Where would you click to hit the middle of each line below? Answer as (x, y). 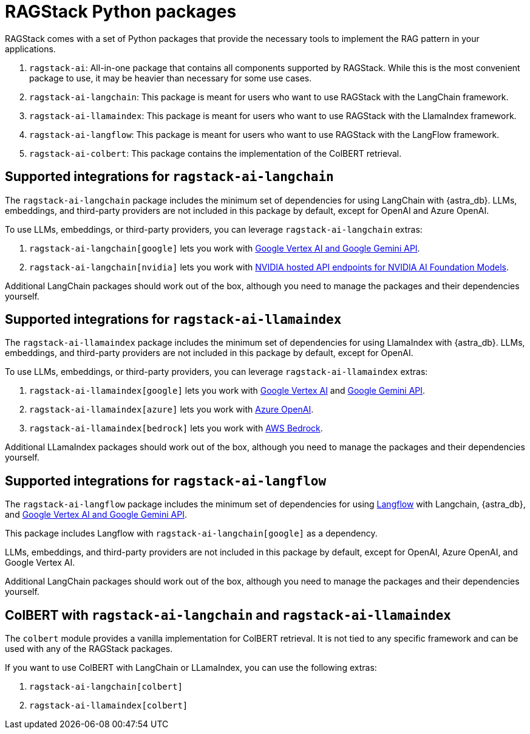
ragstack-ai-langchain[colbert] (106, 687)
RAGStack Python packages (121, 12)
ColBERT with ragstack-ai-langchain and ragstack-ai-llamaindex (228, 615)
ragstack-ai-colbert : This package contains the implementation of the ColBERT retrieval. (216, 153)
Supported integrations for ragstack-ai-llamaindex (173, 320)
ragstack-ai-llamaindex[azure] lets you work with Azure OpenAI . (172, 410)
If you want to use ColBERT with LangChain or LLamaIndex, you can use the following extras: (191, 668)
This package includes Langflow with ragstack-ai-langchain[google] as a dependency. (191, 533)
